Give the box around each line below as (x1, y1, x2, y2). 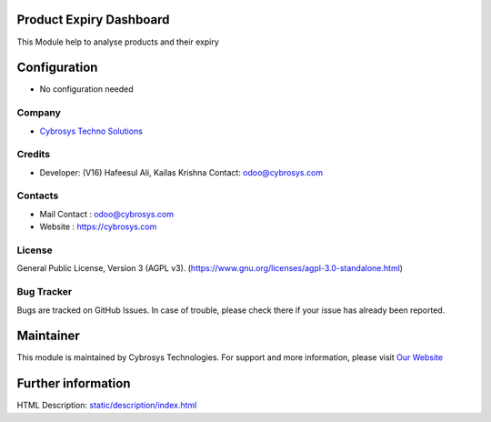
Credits (16, 148, 50, 161)
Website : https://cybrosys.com (39, 221, 157, 232)
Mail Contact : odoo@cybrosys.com (39, 208, 175, 219)
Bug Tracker (16, 286, 73, 298)
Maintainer (16, 328, 81, 344)
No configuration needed (39, 84, 134, 95)
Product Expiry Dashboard (16, 12, 170, 27)
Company (16, 106, 61, 119)
